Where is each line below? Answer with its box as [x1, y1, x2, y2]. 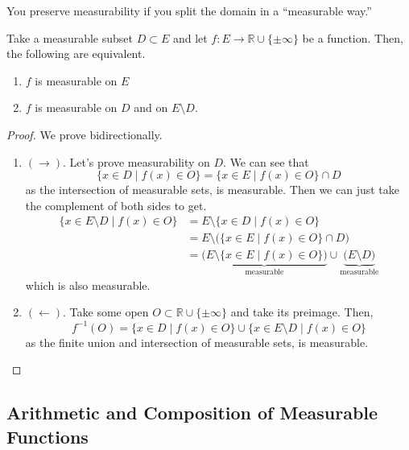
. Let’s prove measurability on [63, 153, 210, 170]
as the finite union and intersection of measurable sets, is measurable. [25, 333, 369, 350]
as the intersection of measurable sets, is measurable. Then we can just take [25, 181, 400, 198]
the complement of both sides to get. [25, 196, 207, 213]
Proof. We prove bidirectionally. [6, 126, 163, 142]
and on [134, 99, 168, 116]
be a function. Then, [302, 29, 403, 46]
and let [172, 29, 208, 46]
